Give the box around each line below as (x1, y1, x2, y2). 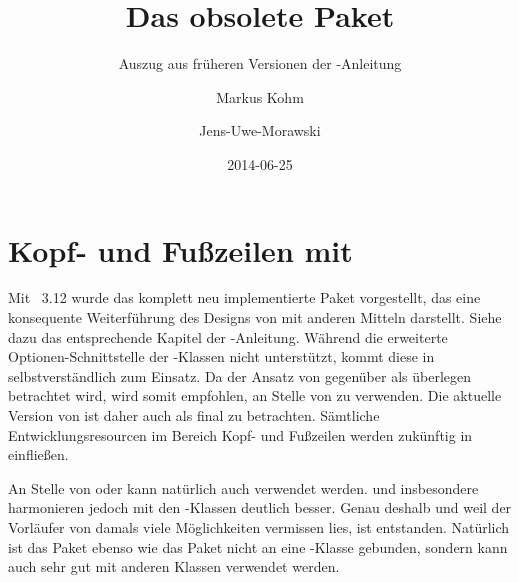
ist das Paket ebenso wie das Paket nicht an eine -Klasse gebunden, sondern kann (8, 536, 508, 557)
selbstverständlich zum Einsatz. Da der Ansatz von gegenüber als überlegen (8, 365, 471, 386)
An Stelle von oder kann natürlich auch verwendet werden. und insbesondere (8, 477, 479, 498)
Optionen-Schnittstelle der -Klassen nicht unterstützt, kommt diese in (8, 346, 435, 367)
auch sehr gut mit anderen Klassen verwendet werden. (8, 556, 340, 577)
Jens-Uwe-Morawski (199, 120, 321, 141)
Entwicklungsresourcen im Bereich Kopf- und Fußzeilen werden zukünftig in (8, 424, 473, 445)
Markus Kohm (216, 86, 304, 107)
